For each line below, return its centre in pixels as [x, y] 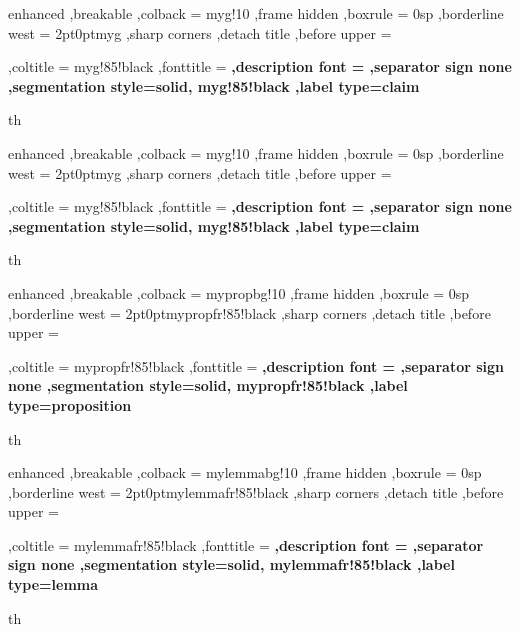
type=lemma [53, 584]
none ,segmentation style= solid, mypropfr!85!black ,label [208, 385]
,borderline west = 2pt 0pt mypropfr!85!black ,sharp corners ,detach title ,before [249, 312]
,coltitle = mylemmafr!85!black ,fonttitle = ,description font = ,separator [246, 544]
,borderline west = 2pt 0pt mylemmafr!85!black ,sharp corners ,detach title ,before [256, 491]
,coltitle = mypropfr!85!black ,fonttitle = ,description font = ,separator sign [256, 365]
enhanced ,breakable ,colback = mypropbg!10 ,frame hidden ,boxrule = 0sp [239, 292]
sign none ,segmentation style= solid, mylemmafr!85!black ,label [231, 564]
